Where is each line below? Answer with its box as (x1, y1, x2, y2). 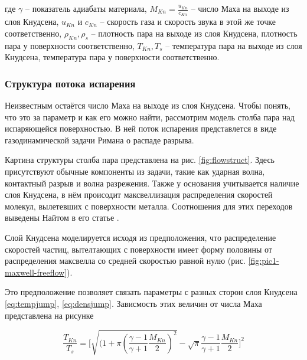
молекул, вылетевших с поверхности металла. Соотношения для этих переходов (5, 199, 293, 212)
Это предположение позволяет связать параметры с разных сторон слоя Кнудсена (5, 286, 298, 298)
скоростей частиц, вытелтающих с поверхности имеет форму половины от (5, 243, 272, 255)
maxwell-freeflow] (5, 266, 67, 278)
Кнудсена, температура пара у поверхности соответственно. (5, 51, 220, 63)
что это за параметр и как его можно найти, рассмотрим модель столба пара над (5, 110, 295, 123)
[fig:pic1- (248, 254, 279, 267)
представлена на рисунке (5, 309, 94, 321)
